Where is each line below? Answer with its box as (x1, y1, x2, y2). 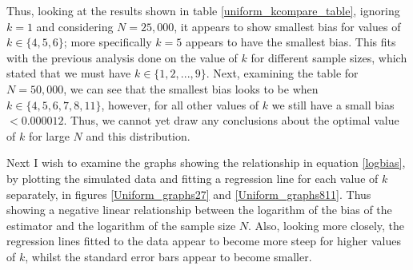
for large (28, 127, 70, 144)
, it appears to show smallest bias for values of (174, 18, 401, 34)
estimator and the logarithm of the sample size (6, 216, 236, 233)
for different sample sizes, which (251, 49, 407, 66)
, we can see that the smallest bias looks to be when (63, 80, 319, 97)
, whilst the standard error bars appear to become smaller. (25, 248, 312, 264)
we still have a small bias (271, 96, 395, 113)
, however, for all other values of (101, 96, 259, 113)
